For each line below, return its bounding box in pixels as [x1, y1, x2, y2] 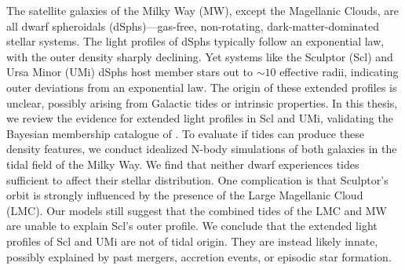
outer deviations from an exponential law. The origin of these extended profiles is [6, 78, 397, 95]
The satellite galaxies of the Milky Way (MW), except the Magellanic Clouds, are [6, 2, 399, 18]
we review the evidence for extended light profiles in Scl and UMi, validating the [6, 110, 393, 126]
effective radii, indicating [279, 64, 399, 80]
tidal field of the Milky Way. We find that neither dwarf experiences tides [6, 155, 359, 172]
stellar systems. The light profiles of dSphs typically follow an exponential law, [6, 33, 385, 49]
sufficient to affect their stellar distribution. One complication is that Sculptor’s [6, 171, 389, 188]
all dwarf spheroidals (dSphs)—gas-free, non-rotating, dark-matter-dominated [6, 17, 380, 34]
